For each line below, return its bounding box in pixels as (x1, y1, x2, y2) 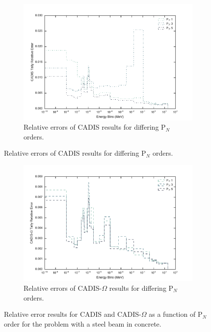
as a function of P (149, 309, 203, 319)
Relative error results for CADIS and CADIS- (4, 309, 141, 319)
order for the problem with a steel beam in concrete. (4, 318, 161, 329)
